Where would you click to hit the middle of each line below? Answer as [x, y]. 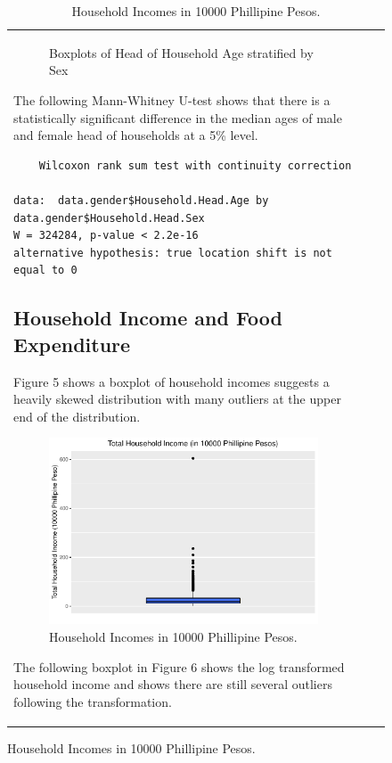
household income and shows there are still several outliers [173, 684]
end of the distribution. [77, 416]
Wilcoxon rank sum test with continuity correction [195, 165]
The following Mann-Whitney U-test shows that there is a [172, 100]
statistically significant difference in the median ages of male [178, 117]
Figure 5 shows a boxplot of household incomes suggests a [171, 381]
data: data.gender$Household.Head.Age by [141, 201]
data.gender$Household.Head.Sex [109, 218]
